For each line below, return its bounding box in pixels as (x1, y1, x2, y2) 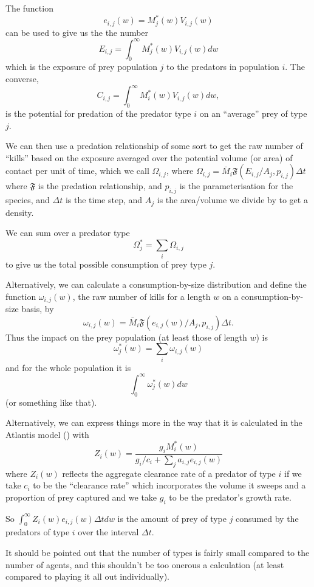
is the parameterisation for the (179, 179, 293, 192)
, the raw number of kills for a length (72, 290, 211, 302)
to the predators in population (166, 60, 279, 73)
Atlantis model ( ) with (5, 428, 89, 440)
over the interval (78, 526, 139, 538)
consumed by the (236, 512, 299, 524)
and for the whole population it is (5, 361, 131, 373)
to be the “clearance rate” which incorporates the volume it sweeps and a (33, 479, 306, 491)
